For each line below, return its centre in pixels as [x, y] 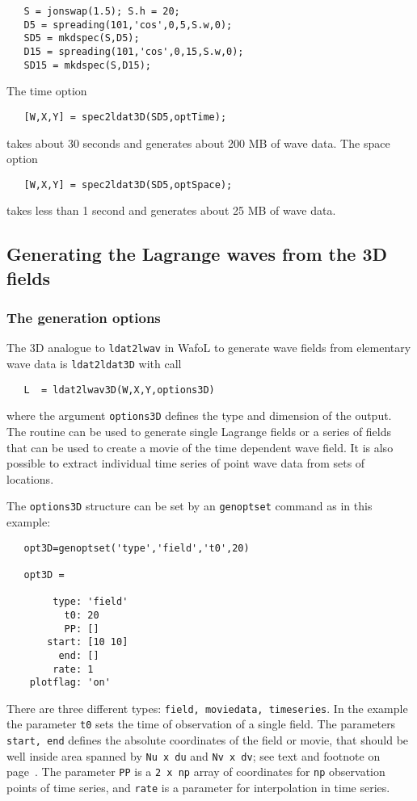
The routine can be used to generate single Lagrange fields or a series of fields [199, 431]
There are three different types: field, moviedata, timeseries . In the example [207, 708]
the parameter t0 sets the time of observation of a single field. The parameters [201, 724]
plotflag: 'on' [70, 683]
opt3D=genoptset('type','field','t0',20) [137, 548]
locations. [30, 478]
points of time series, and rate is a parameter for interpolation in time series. [198, 788]
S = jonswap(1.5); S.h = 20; [102, 11]
